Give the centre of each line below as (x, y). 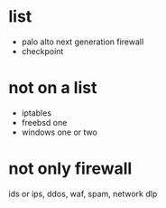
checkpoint (42, 51)
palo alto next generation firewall (83, 42)
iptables (36, 113)
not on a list (53, 88)
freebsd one (44, 122)
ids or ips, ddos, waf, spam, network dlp (83, 194)
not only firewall (70, 169)
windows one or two (60, 132)
